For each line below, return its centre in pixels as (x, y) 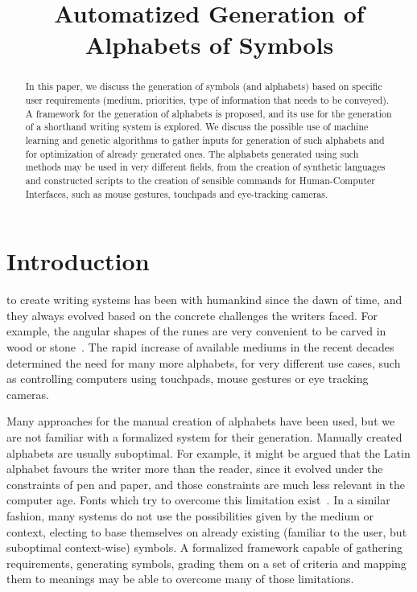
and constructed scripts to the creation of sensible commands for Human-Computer (200, 180)
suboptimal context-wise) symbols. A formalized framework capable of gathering (205, 547)
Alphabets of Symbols (209, 45)
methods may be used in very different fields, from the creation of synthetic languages (205, 167)
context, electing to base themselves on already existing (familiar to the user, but (207, 531)
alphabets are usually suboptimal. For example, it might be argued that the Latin (208, 452)
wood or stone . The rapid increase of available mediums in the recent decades (200, 346)
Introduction (78, 261)
